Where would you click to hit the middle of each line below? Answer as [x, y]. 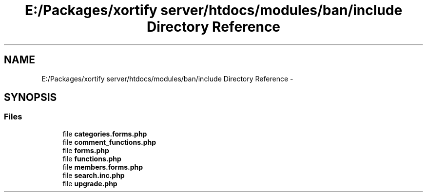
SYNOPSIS [30, 98]
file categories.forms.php [105, 134]
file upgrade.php [90, 183]
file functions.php [92, 158]
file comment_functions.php [109, 142]
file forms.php [86, 150]
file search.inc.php [94, 175]
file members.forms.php [103, 167]
